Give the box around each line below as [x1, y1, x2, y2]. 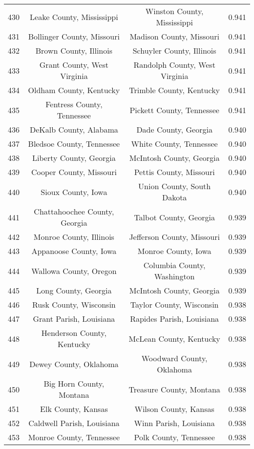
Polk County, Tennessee [134, 431, 215, 443]
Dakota [162, 192, 187, 203]
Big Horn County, [43, 378, 105, 389]
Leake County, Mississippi [30, 11, 118, 22]
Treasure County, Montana [128, 383, 220, 395]
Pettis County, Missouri [134, 166, 215, 177]
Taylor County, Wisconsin [130, 299, 219, 310]
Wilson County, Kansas [134, 403, 214, 414]
